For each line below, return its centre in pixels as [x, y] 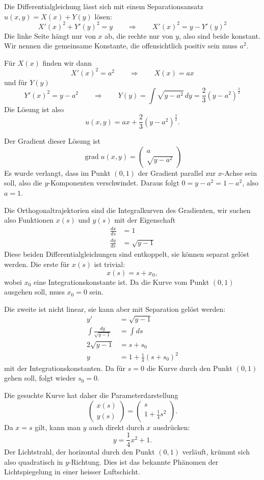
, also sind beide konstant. [220, 35]
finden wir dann [67, 62]
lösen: [103, 16]
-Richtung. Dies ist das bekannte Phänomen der [143, 461]
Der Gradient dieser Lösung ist [52, 141]
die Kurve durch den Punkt [189, 368]
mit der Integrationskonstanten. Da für [65, 368]
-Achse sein [240, 172]
